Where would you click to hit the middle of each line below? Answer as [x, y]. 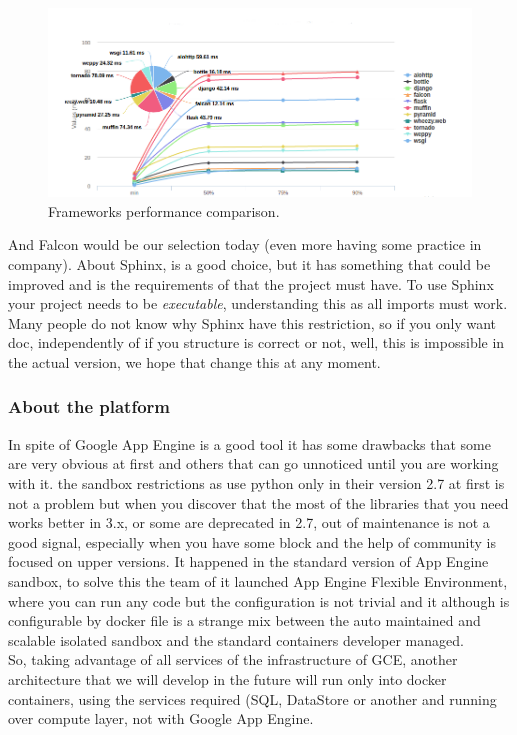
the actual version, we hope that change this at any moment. [194, 361]
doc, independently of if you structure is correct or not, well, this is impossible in [256, 342]
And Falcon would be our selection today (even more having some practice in [245, 244]
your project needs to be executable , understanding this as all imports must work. [258, 303]
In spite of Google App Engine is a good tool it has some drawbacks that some [249, 443]
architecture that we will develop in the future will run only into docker [227, 678]
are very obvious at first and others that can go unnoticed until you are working [253, 463]
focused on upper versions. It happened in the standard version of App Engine [248, 561]
